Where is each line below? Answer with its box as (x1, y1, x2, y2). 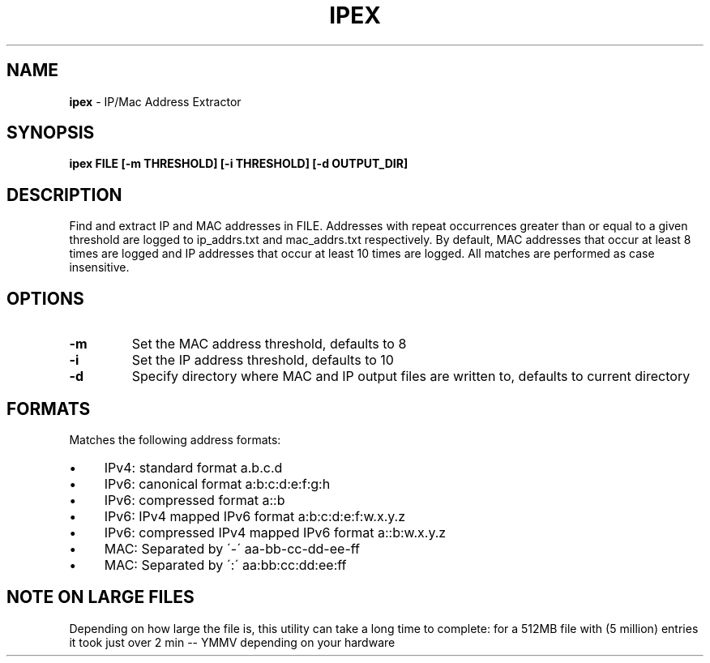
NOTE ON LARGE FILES (6, 587, 195, 608)
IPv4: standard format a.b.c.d (104, 459, 283, 476)
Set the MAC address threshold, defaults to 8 (131, 336, 407, 353)
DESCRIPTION (6, 184, 122, 205)
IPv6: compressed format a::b (104, 491, 285, 508)
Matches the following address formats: (69, 432, 281, 447)
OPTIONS (6, 288, 84, 309)
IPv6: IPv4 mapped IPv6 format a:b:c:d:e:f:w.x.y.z (104, 507, 406, 524)
